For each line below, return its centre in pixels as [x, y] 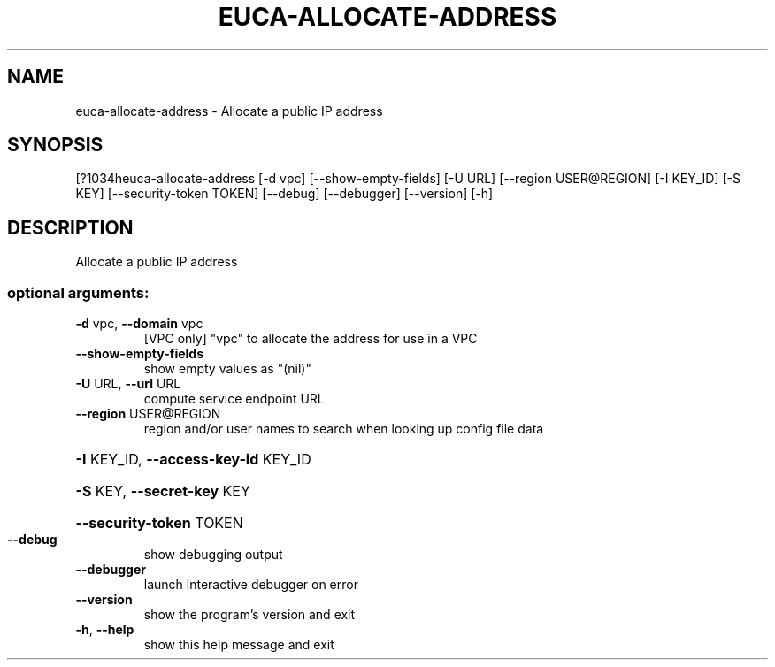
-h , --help [105, 630]
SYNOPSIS [55, 145]
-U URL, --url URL [128, 384]
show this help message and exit [239, 645]
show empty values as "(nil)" [227, 369]
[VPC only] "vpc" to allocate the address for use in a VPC [311, 339]
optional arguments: [78, 292]
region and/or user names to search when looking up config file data [344, 429]
